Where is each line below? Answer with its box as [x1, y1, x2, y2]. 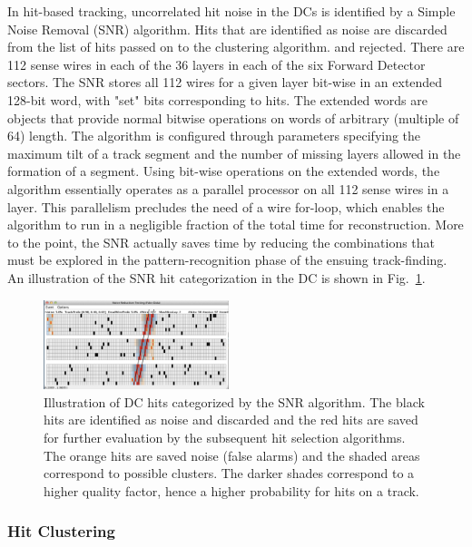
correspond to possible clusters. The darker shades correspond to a [44, 464, 415, 483]
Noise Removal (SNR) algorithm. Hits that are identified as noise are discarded [7, 19, 447, 38]
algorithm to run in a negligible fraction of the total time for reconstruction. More [7, 215, 464, 234]
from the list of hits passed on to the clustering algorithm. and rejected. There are [7, 37, 465, 56]
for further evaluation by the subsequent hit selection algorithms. [44, 428, 406, 447]
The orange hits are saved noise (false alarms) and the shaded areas [44, 445, 420, 464]
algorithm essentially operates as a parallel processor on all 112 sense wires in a [7, 179, 449, 198]
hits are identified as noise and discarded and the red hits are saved [44, 410, 418, 429]
